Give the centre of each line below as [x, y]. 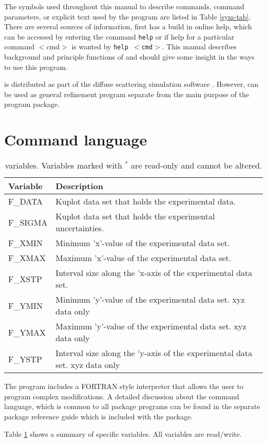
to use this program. [36, 67]
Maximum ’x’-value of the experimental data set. [144, 258]
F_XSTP [25, 279]
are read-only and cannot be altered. [197, 165]
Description [79, 186]
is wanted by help [100, 47]
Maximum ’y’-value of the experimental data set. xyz [151, 326]
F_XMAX [27, 258]
